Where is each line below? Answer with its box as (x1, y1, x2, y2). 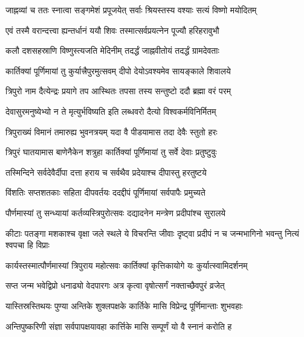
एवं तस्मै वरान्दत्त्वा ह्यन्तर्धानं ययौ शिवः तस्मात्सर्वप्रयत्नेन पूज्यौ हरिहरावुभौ (5, 24, 219, 36)
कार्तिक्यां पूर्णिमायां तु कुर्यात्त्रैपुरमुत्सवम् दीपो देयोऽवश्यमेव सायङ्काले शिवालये (5, 64, 231, 77)
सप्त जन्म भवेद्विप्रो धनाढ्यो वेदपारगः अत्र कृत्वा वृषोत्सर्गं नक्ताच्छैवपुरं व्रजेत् (5, 279, 225, 292)
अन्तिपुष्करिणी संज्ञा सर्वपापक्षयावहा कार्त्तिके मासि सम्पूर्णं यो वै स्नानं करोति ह (5, 319, 232, 332)
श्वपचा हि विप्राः (5, 239, 50, 251)
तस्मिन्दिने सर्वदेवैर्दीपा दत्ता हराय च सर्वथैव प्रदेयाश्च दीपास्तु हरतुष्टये (5, 165, 207, 178)
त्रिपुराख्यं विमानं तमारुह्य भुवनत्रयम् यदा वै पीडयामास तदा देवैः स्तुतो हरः (5, 125, 218, 138)
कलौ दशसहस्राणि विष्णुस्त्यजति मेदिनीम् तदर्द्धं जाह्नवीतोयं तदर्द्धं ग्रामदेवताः (5, 44, 219, 57)
